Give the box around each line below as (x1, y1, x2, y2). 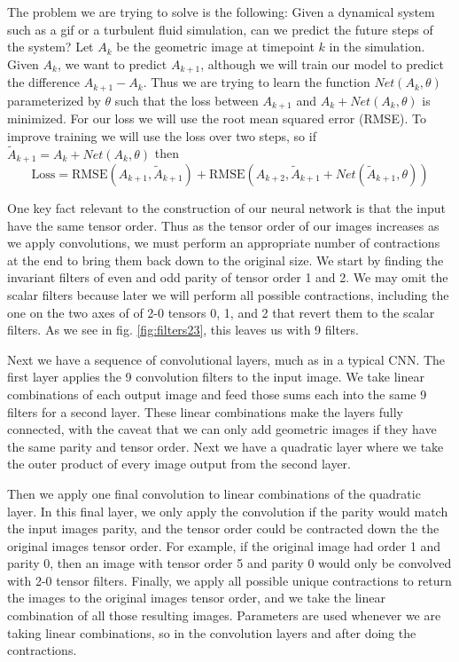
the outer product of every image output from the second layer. (7, 454, 351, 473)
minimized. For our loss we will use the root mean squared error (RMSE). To (7, 109, 426, 128)
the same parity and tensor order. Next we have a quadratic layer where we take (7, 437, 444, 455)
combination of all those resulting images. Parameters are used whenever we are (7, 606, 441, 625)
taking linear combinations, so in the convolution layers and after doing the (7, 623, 416, 642)
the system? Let (7, 37, 94, 56)
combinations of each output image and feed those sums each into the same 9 (7, 384, 427, 403)
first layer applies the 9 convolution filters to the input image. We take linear (7, 367, 424, 386)
